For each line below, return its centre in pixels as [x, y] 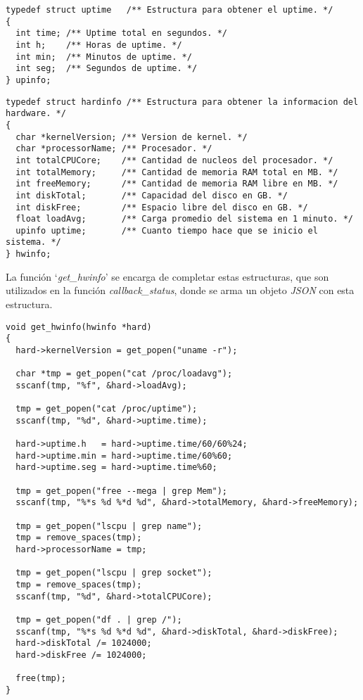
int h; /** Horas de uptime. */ [99, 45]
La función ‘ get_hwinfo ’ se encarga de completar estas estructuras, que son [167, 276]
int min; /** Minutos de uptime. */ [104, 57]
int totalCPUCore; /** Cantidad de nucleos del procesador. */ [174, 160]
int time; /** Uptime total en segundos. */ [121, 33]
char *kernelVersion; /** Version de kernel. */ [132, 137]
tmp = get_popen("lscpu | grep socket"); [114, 573]
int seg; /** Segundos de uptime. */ [107, 69]
